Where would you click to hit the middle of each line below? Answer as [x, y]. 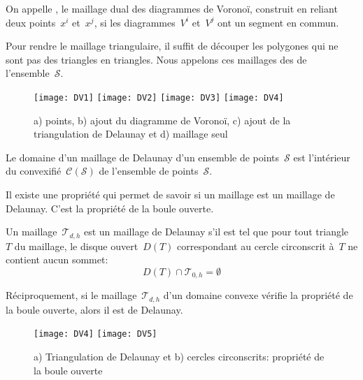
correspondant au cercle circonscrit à [256, 246]
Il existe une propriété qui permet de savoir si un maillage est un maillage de [170, 194]
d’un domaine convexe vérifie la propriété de [258, 295]
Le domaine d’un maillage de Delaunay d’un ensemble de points [142, 157]
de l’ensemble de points [149, 171]
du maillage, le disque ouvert [76, 246]
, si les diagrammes [135, 22]
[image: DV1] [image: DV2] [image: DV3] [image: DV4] [159, 97]
